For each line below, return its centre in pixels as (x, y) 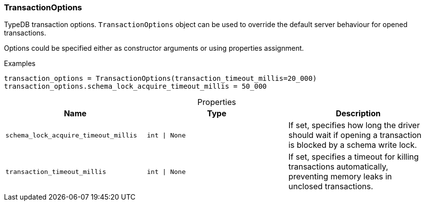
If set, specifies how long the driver (354, 125)
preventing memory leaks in (340, 177)
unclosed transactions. (331, 187)
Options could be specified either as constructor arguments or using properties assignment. (154, 48)
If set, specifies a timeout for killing (354, 157)
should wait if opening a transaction (355, 135)
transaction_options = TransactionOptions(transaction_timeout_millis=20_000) (161, 79)
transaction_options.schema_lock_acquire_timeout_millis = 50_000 (136, 86)
